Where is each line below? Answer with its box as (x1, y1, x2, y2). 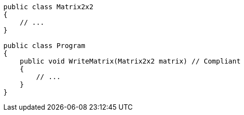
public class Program (3, 42, 85, 49)
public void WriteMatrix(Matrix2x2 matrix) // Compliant (19, 57, 241, 65)
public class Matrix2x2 (3, 3, 94, 11)
